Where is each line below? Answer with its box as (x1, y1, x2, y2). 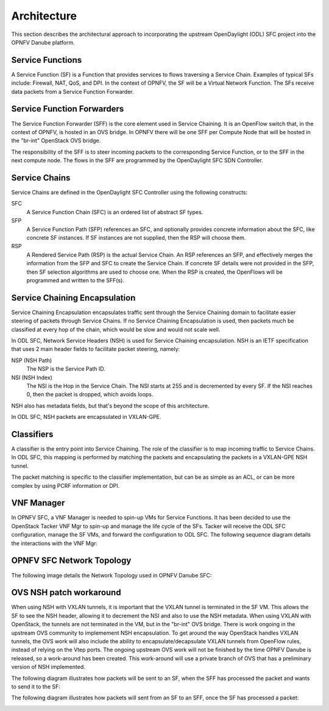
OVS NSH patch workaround (11, 587, 121, 598)
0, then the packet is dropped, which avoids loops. (26, 391, 154, 398)
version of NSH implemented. (11, 663, 85, 671)
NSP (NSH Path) (11, 357, 52, 364)
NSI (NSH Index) (11, 374, 53, 381)
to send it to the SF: (11, 683, 61, 690)
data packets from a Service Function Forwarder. (11, 88, 134, 95)
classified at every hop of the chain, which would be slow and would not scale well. (11, 326, 221, 333)
